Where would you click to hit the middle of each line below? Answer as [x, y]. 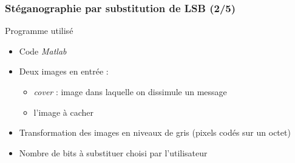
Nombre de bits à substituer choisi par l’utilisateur [113, 152]
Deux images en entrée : [64, 71]
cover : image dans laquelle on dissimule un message [130, 91]
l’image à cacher [63, 112]
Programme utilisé [39, 31]
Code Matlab [43, 51]
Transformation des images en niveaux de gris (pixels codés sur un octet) [155, 132]
